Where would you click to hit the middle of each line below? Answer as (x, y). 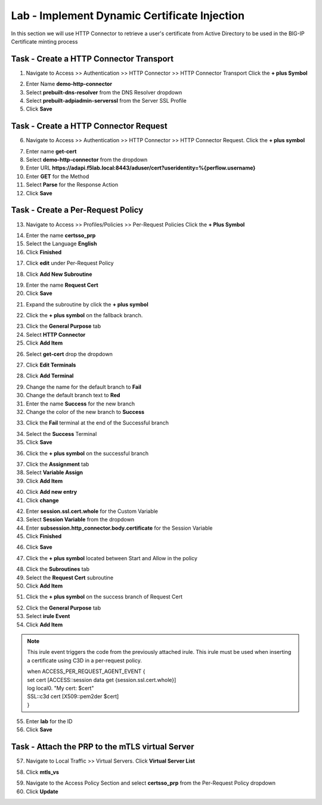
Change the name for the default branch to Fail (83, 387)
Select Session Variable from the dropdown (80, 520)
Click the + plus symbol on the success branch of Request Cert (104, 597)
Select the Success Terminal (61, 434)
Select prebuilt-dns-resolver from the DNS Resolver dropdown (104, 92)
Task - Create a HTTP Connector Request (89, 126)
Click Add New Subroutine (59, 274)
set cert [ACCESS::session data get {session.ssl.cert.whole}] (102, 680)
